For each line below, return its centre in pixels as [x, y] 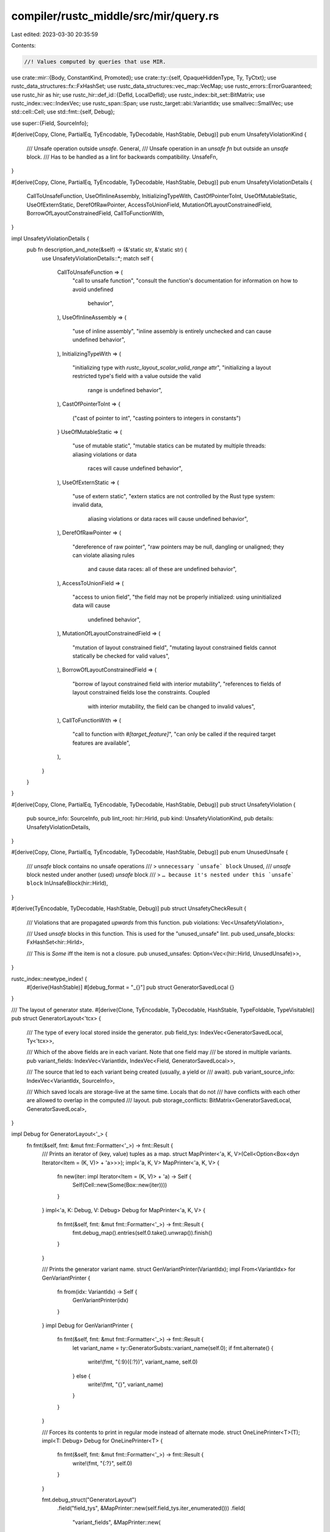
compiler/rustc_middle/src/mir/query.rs [115, 16]
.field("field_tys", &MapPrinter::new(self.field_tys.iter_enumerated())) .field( [151, 1508]
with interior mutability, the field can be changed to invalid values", [171, 706]
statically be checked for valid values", [121, 656]
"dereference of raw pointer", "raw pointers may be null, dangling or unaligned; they [178, 547]
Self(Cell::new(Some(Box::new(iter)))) [120, 1185]
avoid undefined [93, 289]
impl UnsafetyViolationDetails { [50, 238]
